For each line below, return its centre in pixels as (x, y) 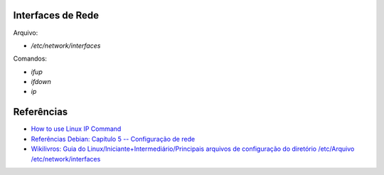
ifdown (41, 82)
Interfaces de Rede (56, 15)
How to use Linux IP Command (76, 129)
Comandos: (30, 59)
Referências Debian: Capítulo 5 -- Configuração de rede (113, 139)
